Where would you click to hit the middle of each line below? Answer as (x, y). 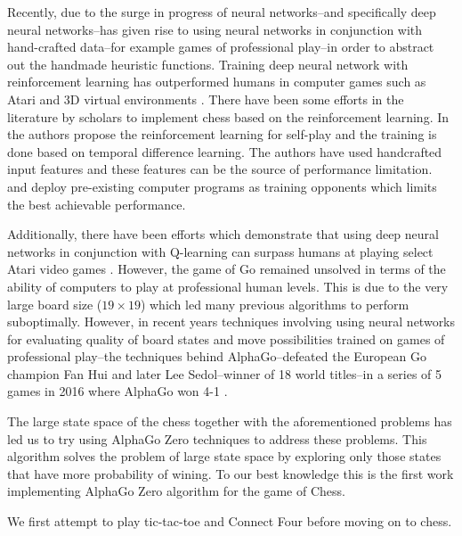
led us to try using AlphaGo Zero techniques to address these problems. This (217, 438)
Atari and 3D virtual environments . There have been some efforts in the (206, 99)
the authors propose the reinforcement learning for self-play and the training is (222, 134)
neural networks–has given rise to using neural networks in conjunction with (215, 29)
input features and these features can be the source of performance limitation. (220, 169)
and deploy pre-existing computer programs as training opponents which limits (222, 186)
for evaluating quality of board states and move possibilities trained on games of (226, 338)
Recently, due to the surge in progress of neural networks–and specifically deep (222, 12)
